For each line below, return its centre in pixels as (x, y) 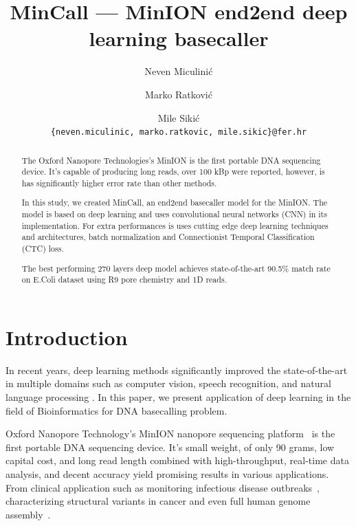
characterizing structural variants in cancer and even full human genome (158, 501)
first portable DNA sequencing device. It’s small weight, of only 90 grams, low (170, 447)
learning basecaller (179, 38)
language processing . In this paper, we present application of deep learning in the (178, 397)
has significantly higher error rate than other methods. (119, 183)
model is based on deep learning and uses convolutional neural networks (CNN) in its (174, 214)
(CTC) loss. (43, 249)
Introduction (67, 337)
